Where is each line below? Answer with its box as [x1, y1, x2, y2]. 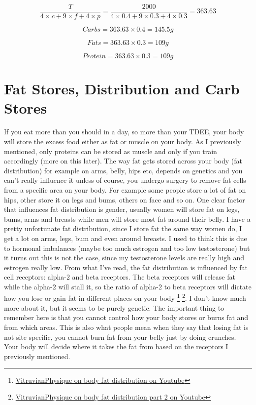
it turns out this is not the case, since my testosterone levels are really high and [4, 252, 244, 263]
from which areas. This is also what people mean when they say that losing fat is [4, 322, 249, 332]
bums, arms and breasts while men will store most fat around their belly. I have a [4, 213, 251, 224]
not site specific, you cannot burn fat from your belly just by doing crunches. [4, 331, 236, 342]
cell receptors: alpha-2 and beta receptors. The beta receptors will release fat [4, 272, 235, 282]
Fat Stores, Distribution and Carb [4, 79, 240, 99]
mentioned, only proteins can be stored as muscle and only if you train [4, 146, 217, 156]
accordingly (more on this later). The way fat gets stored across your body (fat [4, 156, 242, 166]
